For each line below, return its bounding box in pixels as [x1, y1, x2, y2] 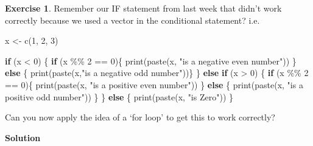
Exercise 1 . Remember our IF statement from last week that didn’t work [5, 2, 282, 14]
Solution [5, 131, 41, 144]
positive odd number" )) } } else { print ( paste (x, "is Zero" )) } [5, 90, 233, 103]
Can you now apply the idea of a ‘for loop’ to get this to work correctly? [5, 111, 275, 123]
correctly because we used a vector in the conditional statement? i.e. [5, 13, 260, 26]
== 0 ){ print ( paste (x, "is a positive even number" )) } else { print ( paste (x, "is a [5, 78, 303, 91]
